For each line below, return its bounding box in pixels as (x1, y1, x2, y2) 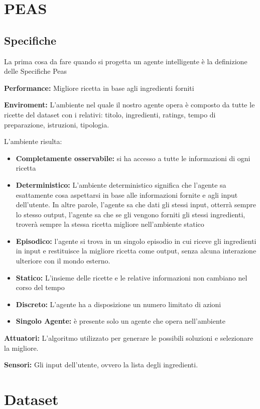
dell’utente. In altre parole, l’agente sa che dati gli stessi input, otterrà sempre (16, 199, 256, 210)
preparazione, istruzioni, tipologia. (4, 119, 109, 129)
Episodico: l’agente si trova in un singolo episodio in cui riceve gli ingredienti (16, 235, 256, 246)
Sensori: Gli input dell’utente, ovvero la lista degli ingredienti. (4, 359, 198, 370)
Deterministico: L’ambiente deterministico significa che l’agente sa (16, 179, 226, 190)
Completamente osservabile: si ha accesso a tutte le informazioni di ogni (16, 153, 250, 163)
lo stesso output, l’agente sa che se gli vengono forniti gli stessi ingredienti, (16, 209, 245, 219)
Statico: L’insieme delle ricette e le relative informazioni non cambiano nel (16, 272, 247, 283)
